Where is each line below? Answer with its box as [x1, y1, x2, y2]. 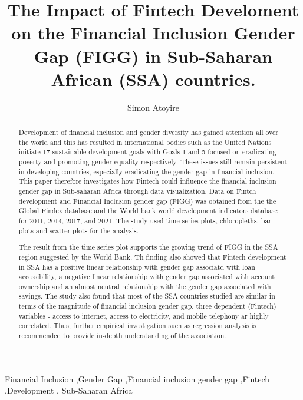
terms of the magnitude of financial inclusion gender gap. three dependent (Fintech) [18, 301, 276, 311]
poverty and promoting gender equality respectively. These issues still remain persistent [18, 157, 287, 167]
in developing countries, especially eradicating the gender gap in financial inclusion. [18, 166, 275, 176]
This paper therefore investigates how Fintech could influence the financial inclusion [18, 176, 276, 186]
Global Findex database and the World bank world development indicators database [18, 206, 278, 216]
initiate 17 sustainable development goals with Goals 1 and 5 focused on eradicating [18, 147, 276, 157]
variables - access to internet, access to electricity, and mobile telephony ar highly [18, 310, 269, 320]
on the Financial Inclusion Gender [11, 21, 295, 45]
